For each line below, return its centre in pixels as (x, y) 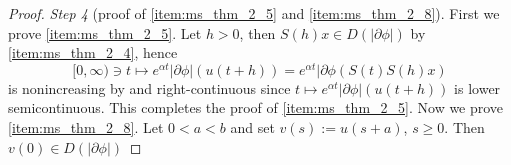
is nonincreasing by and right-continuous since (149, 87)
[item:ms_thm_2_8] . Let (86, 127)
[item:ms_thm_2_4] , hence (93, 52)
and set (252, 127)
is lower (477, 87)
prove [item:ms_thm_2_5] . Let (105, 32)
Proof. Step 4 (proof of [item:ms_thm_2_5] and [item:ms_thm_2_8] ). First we (254, 13)
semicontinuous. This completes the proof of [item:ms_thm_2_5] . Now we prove (256, 107)
